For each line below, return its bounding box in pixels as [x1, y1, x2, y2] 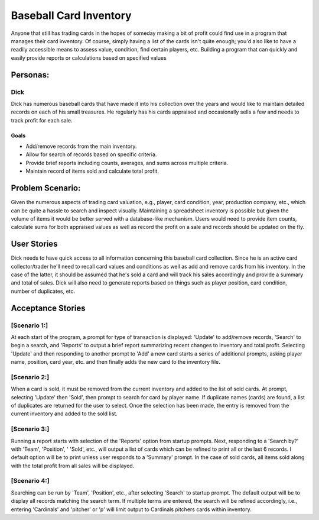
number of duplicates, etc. [11, 288, 76, 295]
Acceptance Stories [11, 303, 86, 313]
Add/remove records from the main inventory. [25, 143, 137, 150]
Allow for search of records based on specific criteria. [25, 151, 157, 158]
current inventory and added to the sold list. [11, 410, 118, 417]
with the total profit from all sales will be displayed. [11, 462, 135, 469]
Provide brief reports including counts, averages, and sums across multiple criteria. [25, 159, 229, 166]
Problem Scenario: [11, 183, 81, 193]
